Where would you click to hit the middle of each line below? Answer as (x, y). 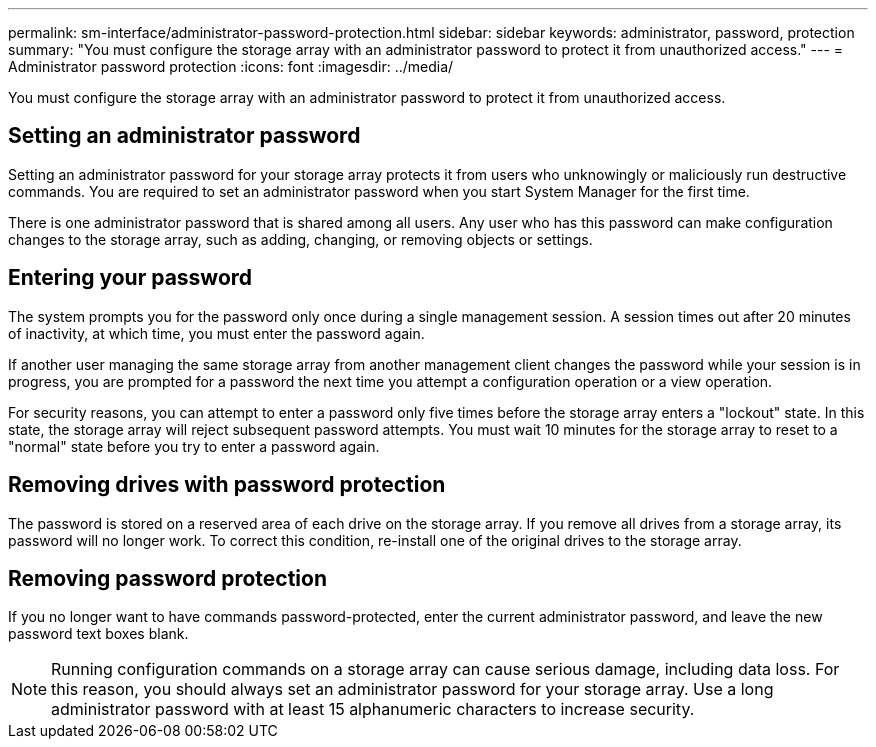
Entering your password (130, 278)
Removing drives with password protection (227, 485)
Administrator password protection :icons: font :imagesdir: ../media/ (231, 66)
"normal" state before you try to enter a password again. (194, 446)
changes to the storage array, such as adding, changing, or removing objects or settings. (300, 239)
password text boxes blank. (98, 634)
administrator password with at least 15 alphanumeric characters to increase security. (373, 709)
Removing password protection (167, 578)
